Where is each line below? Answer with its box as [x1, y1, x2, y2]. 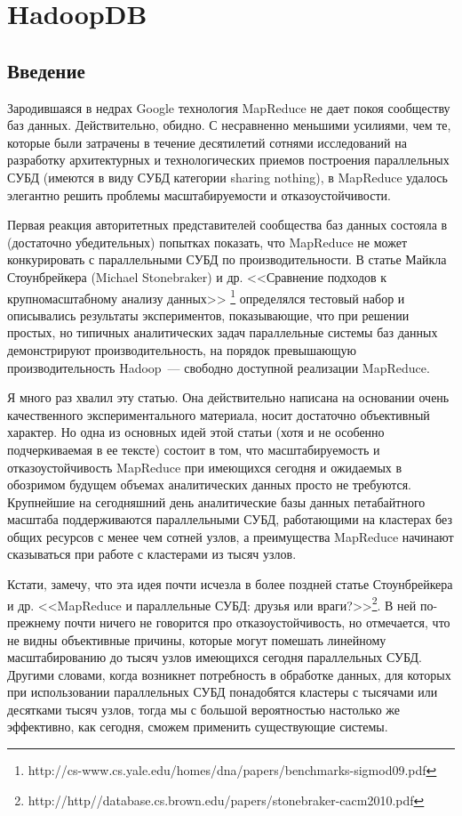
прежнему [7, 612, 60, 631]
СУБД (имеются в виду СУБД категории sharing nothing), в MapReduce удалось [7, 167, 448, 186]
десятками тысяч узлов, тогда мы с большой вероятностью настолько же [7, 699, 401, 718]
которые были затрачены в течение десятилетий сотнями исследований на [7, 133, 407, 151]
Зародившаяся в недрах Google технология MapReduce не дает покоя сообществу [7, 98, 450, 117]
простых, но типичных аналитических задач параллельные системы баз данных [7, 323, 438, 342]
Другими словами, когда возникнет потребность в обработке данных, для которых [7, 665, 451, 683]
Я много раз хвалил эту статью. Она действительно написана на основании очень [7, 388, 450, 407]
